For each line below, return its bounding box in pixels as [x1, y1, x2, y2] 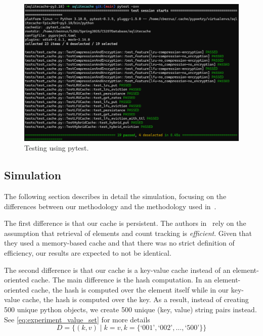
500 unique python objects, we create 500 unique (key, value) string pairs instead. [4, 304, 257, 315]
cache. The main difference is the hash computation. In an [31, 274, 212, 285]
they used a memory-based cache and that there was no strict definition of [4, 237, 235, 248]
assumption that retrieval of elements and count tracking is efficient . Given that [4, 227, 252, 238]
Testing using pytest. [24, 142, 89, 153]
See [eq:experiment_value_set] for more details [4, 314, 150, 324]
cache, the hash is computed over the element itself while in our [31, 284, 229, 295]
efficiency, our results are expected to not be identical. [4, 248, 171, 258]
